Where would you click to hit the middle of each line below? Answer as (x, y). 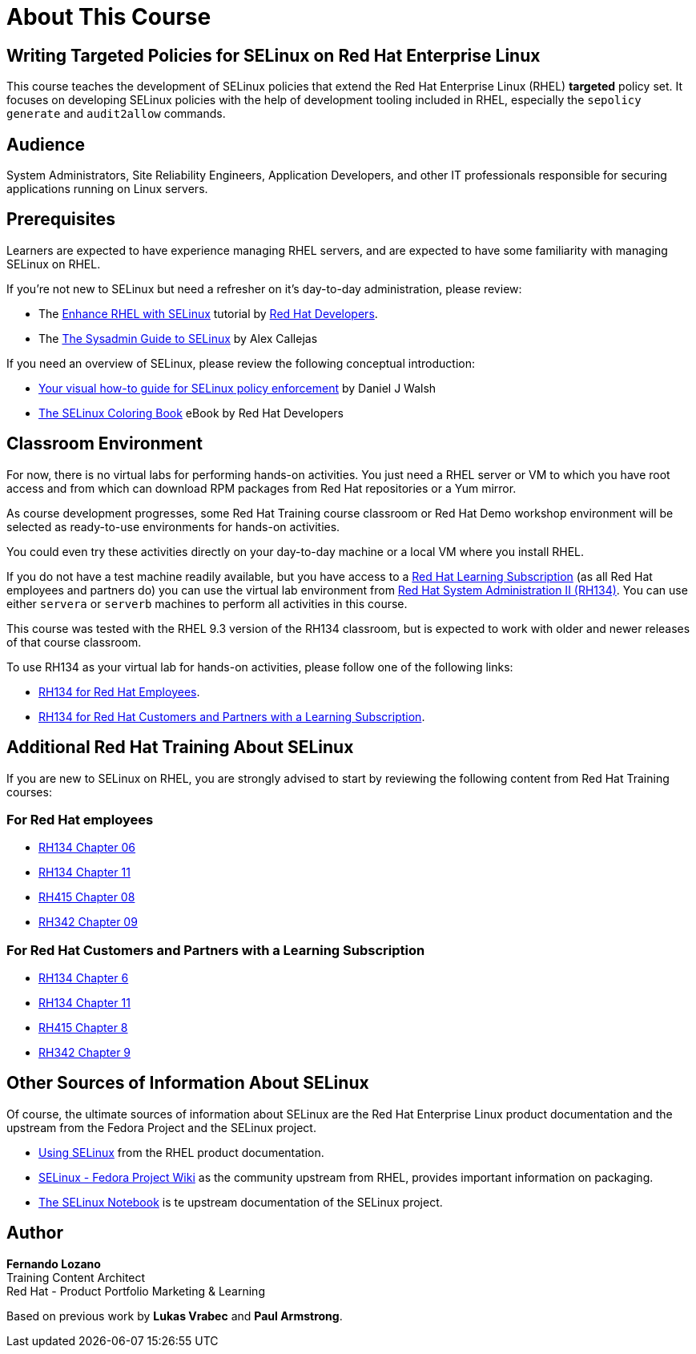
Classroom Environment (105, 444)
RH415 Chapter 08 (87, 897)
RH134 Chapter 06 (87, 848)
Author (35, 1233)
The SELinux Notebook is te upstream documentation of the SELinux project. (241, 1202)
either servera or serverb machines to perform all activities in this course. (207, 603)
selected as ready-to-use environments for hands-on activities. (173, 526)
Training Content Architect (76, 1277)
